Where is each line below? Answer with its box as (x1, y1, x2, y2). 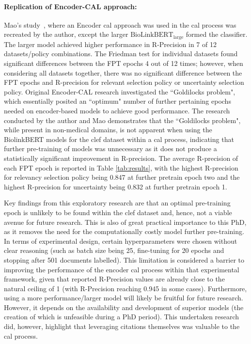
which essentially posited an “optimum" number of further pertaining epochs (4, 96, 231, 106)
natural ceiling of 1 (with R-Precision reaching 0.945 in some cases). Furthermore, (4, 283, 247, 293)
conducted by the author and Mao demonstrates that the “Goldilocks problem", (4, 115, 241, 125)
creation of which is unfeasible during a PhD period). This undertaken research (4, 312, 239, 322)
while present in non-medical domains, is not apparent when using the (4, 125, 212, 135)
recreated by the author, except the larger (4, 29, 128, 39)
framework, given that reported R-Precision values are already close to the (4, 274, 225, 284)
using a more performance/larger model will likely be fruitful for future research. (4, 293, 243, 303)
